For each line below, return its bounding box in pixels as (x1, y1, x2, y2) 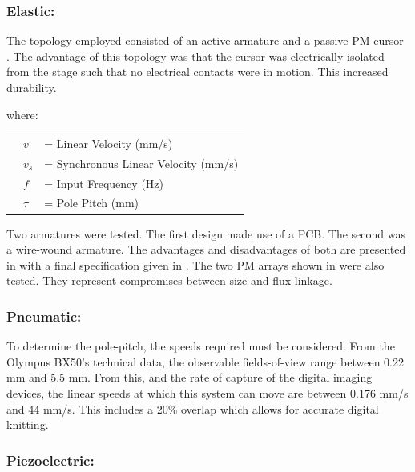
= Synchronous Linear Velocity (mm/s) (44, 154, 239, 171)
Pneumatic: (6, 306, 82, 326)
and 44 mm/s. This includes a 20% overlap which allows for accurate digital (6, 400, 379, 417)
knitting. (6, 416, 49, 433)
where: (6, 106, 38, 122)
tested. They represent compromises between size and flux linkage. (6, 272, 332, 289)
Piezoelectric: (6, 450, 95, 470)
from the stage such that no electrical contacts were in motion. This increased (6, 63, 389, 80)
